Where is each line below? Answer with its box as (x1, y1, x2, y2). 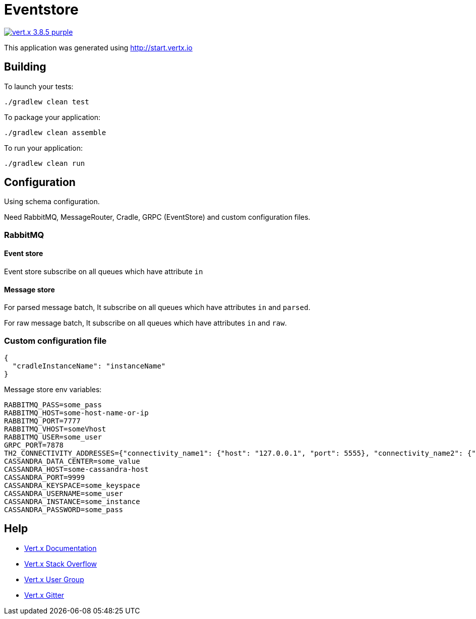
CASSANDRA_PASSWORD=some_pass (4, 506, 124, 514)
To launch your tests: (4, 82, 74, 91)
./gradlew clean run (4, 159, 85, 167)
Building (4, 60, 46, 74)
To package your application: (4, 112, 101, 121)
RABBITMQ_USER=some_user (4, 433, 102, 441)
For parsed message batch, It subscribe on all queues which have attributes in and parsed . (4, 303, 311, 312)
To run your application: (4, 143, 83, 152)
